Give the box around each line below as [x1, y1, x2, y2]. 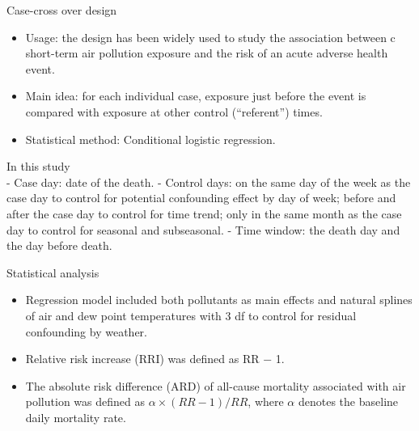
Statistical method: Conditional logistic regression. [25, 130, 276, 147]
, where [248, 393, 284, 410]
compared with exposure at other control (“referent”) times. [25, 103, 323, 120]
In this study [6, 158, 70, 175]
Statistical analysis [6, 264, 99, 281]
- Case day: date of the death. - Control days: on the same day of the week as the [6, 173, 411, 190]
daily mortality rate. [25, 408, 126, 425]
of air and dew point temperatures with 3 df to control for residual [25, 306, 357, 323]
